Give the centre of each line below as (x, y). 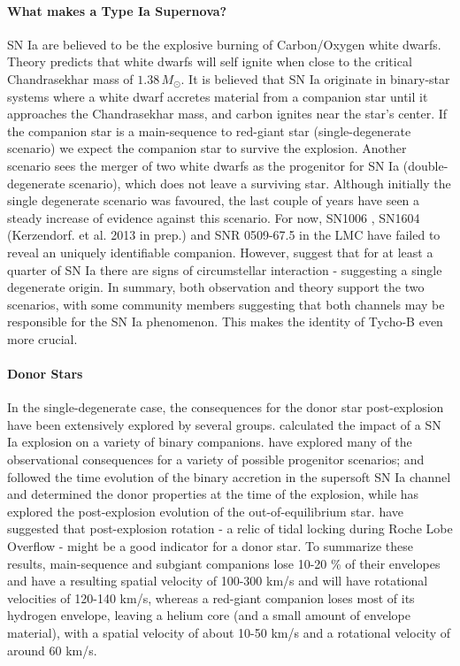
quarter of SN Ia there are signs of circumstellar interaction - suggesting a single (225, 269)
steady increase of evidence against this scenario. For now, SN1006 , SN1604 (214, 217)
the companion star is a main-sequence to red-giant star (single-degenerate (209, 130)
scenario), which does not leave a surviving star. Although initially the (260, 183)
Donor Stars (45, 374)
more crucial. (42, 338)
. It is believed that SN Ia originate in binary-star (315, 78)
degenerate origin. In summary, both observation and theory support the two (216, 287)
